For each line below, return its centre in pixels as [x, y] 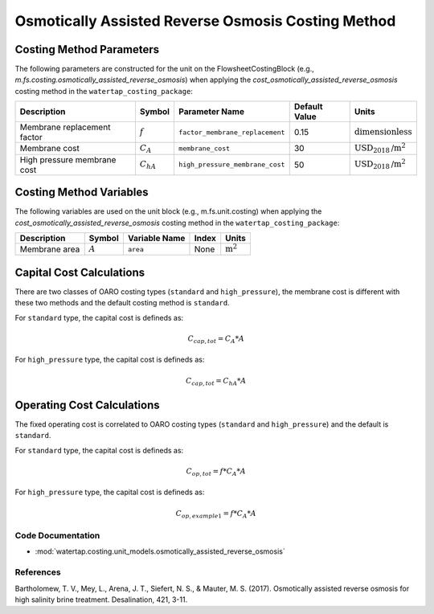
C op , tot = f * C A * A [216, 472]
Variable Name [156, 238]
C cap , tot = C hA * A [216, 382]
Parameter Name [211, 112]
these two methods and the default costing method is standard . [122, 303]
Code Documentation [57, 536]
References [38, 572]
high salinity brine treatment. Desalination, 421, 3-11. [101, 600]
